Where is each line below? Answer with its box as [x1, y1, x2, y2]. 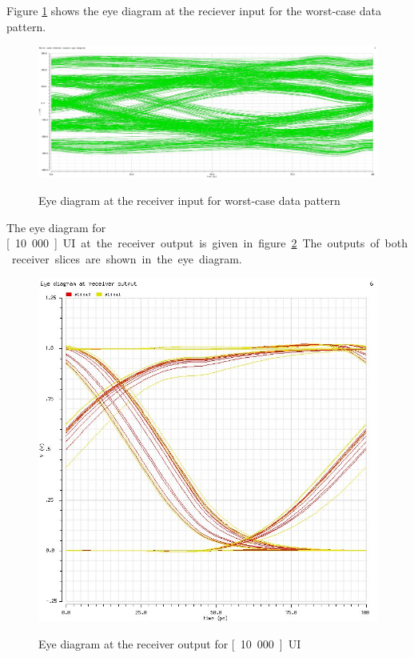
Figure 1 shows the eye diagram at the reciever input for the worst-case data [6, 2, 381, 18]
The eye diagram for [6, 219, 106, 235]
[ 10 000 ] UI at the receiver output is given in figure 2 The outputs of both [6, 235, 408, 251]
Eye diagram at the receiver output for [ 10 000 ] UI [38, 635, 301, 652]
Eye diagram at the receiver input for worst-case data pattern [38, 191, 340, 208]
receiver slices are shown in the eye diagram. [11, 250, 242, 267]
